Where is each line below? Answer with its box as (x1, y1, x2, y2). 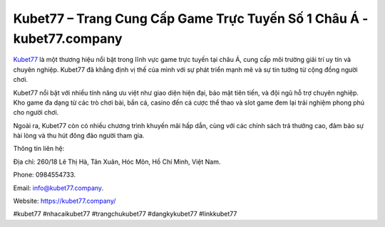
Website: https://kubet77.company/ (13, 196, 116, 206)
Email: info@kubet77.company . (13, 184, 103, 192)
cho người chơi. (13, 108, 59, 117)
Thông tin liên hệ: (13, 144, 65, 153)
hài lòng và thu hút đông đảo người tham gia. (13, 132, 145, 140)
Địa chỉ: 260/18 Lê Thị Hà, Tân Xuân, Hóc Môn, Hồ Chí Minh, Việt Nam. (13, 157, 221, 166)
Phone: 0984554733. (13, 171, 76, 179)
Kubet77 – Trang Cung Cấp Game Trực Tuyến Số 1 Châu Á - (13, 11, 369, 26)
